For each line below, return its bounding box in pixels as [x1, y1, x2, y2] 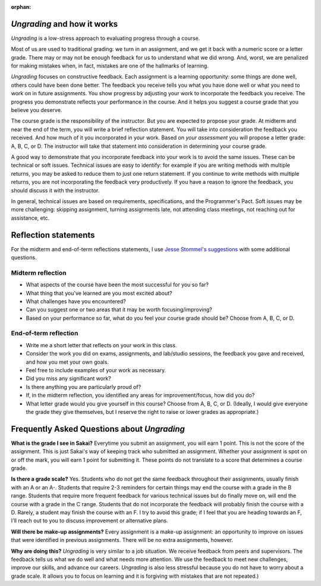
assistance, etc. [11, 214, 50, 222]
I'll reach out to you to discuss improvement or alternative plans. [11, 517, 169, 524]
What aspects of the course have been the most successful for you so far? [26, 281, 209, 288]
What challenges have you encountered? [26, 298, 126, 305]
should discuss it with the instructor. [11, 186, 100, 194]
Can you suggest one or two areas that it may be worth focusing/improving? [26, 306, 212, 313]
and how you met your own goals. [26, 358, 109, 366]
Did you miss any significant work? [26, 375, 111, 382]
